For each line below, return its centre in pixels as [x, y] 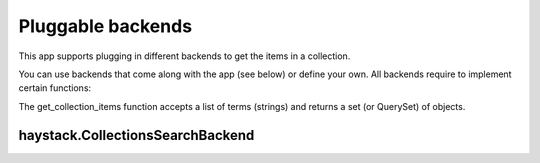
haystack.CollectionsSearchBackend [136, 135]
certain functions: [55, 88]
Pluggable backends [105, 26]
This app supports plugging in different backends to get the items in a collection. [184, 56]
